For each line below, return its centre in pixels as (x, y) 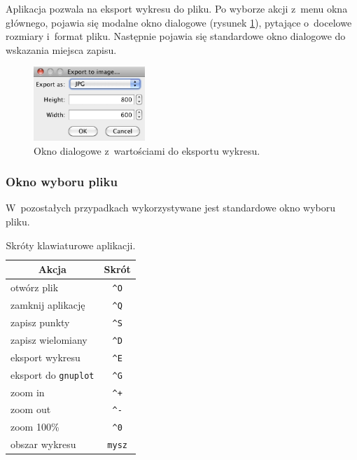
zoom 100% (35, 427)
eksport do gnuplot (52, 374)
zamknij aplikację (48, 305)
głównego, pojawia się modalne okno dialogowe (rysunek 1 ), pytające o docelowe (179, 22)
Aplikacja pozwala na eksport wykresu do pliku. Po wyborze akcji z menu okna (177, 8)
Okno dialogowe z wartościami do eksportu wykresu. (147, 150)
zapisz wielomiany (49, 339)
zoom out (31, 409)
